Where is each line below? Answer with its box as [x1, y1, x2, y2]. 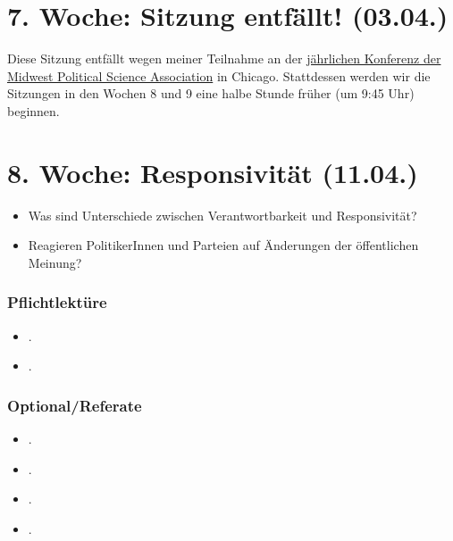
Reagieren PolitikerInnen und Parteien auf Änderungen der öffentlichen [28, 236, 419, 254]
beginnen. [7, 101, 60, 120]
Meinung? [28, 253, 82, 271]
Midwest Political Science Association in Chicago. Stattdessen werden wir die [7, 66, 431, 85]
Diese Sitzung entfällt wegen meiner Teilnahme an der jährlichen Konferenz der [7, 49, 441, 68]
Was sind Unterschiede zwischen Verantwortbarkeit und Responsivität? [28, 205, 417, 224]
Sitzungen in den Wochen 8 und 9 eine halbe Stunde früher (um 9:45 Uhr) [7, 84, 415, 103]
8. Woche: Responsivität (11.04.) [7, 154, 418, 190]
